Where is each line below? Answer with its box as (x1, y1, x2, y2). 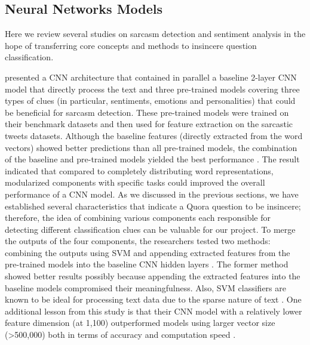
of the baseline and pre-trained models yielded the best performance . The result (5, 153, 300, 165)
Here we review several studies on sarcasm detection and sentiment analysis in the (5, 27, 306, 40)
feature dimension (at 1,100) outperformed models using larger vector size (5, 316, 275, 329)
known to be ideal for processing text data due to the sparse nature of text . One (5, 293, 302, 306)
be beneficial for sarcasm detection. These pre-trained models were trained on (5, 106, 289, 118)
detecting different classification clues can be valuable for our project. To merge (5, 223, 296, 235)
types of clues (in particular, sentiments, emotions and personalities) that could (5, 94, 296, 107)
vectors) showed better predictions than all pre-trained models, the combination (5, 141, 297, 153)
